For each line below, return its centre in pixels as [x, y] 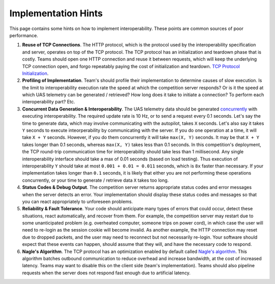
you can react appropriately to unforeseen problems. [78, 202]
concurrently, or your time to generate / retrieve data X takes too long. [95, 180]
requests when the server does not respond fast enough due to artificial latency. [106, 273]
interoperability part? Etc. [49, 102]
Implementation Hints [56, 13]
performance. [24, 35]
